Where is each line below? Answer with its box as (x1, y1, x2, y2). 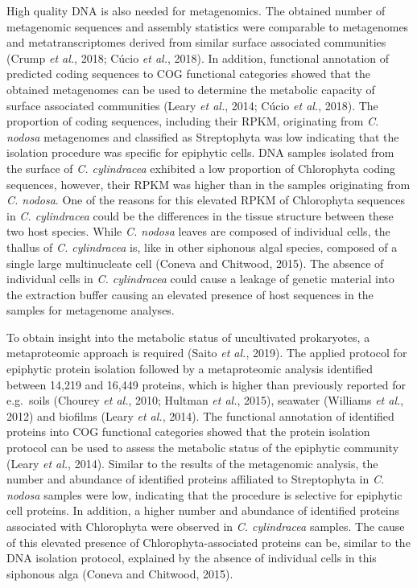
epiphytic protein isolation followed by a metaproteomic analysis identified (6, 360, 373, 377)
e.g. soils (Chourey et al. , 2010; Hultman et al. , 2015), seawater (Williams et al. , (6, 392, 404, 409)
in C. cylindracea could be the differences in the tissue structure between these (6, 207, 394, 224)
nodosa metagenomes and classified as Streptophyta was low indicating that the (6, 128, 399, 145)
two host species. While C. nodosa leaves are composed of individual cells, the (6, 223, 390, 240)
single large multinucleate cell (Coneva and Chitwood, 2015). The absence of (6, 254, 384, 271)
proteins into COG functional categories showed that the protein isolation (6, 423, 370, 440)
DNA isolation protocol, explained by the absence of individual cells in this (6, 549, 377, 566)
